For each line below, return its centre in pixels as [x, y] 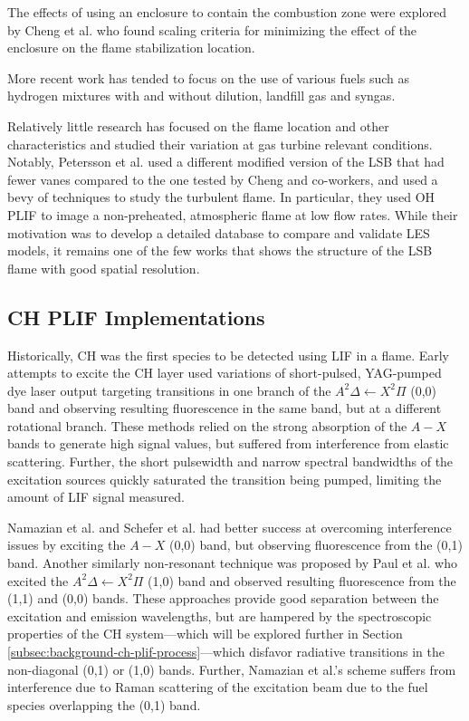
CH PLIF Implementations [136, 317]
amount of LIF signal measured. [96, 497]
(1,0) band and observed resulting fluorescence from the [302, 580]
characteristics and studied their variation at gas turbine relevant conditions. [220, 144]
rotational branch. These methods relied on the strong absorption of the [207, 425]
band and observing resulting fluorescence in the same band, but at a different [225, 408]
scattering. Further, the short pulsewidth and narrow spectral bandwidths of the [230, 461]
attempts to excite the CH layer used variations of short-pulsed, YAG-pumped [225, 373]
